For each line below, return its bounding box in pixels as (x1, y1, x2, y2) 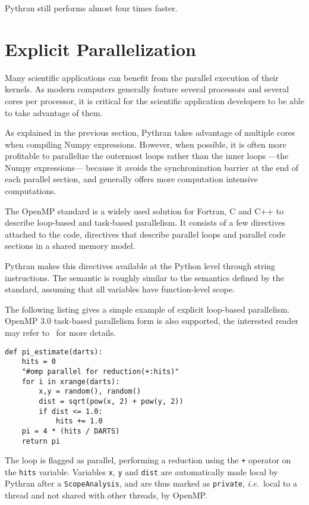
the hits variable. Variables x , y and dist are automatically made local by (5, 465, 278, 478)
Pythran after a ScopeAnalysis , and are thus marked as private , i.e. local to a (5, 477, 298, 490)
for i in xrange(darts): (21, 377, 120, 386)
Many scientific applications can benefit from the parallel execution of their (5, 71, 279, 83)
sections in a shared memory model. (5, 239, 135, 252)
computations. (5, 185, 56, 197)
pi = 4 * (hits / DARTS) (21, 426, 120, 435)
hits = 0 (21, 357, 56, 366)
